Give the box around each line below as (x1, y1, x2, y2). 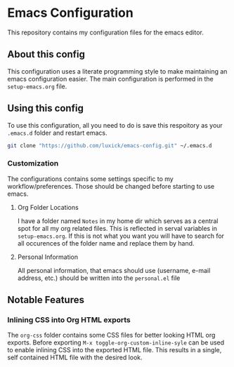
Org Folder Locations (17, 203, 79, 211)
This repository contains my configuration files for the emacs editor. (7, 28, 204, 36)
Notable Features (7, 294, 84, 306)
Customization (7, 159, 59, 168)
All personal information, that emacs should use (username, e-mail (17, 266, 211, 274)
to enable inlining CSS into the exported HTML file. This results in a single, (7, 346, 222, 354)
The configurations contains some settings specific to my (7, 174, 174, 183)
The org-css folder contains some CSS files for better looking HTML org (7, 331, 216, 340)
